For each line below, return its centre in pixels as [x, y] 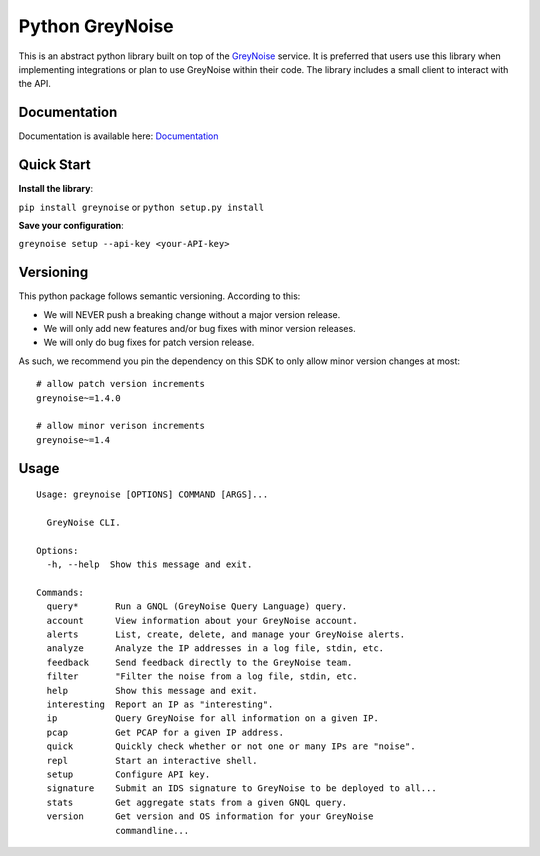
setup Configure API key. [128, 774]
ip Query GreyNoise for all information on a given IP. [212, 718]
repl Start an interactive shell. [152, 760]
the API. [35, 84]
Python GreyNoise [96, 26]
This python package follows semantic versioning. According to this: [159, 296]
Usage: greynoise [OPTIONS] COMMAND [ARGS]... [152, 494]
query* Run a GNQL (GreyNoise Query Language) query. [197, 606]
